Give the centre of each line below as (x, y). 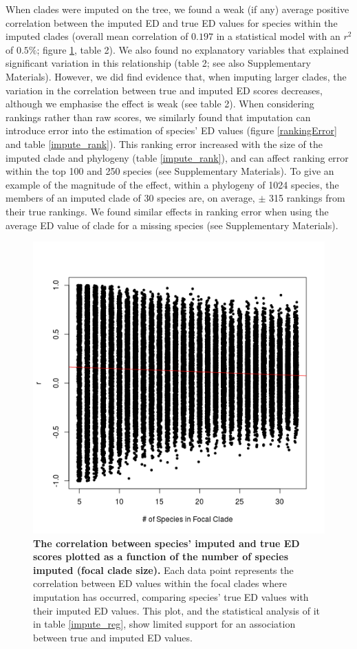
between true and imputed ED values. (113, 637)
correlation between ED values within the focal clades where (160, 583)
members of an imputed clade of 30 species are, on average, (130, 198)
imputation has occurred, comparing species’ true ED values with (171, 597)
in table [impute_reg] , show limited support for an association (164, 624)
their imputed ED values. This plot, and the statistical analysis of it (177, 610)
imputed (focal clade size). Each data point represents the (163, 570)
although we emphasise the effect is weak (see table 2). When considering (160, 104)
